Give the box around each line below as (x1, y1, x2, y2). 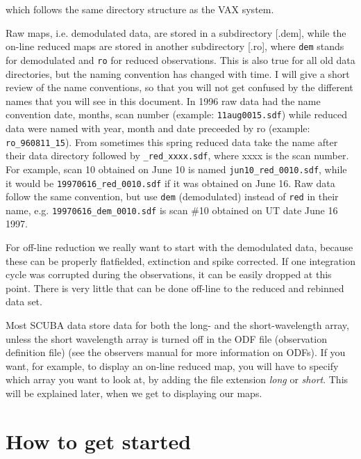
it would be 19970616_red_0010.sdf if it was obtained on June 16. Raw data (6, 175, 335, 190)
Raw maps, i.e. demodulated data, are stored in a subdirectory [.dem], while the (6, 25, 346, 40)
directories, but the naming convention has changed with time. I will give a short (6, 66, 350, 81)
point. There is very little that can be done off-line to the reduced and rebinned (6, 280, 344, 295)
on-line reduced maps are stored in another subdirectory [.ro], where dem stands (6, 39, 344, 54)
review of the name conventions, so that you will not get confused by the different (6, 80, 353, 95)
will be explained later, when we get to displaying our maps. (6, 386, 262, 400)
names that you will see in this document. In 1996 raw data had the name (6, 93, 321, 108)
